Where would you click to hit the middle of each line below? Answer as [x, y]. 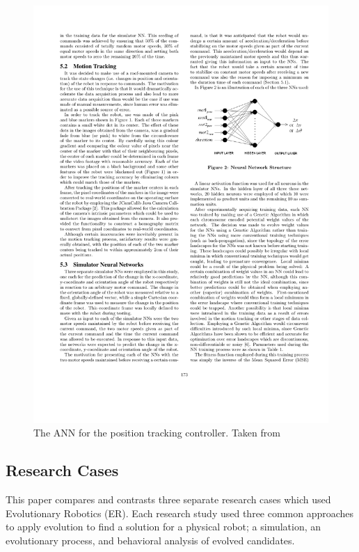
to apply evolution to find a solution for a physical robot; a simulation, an [163, 527]
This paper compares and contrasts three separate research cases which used [168, 499]
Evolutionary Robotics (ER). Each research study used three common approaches [180, 513]
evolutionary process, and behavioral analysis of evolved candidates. [150, 540]
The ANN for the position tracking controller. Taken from [157, 433]
